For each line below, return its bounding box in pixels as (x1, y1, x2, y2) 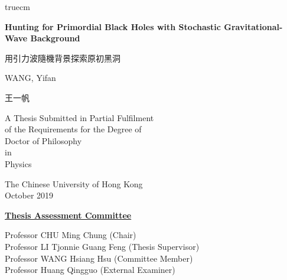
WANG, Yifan (5, 71, 56, 84)
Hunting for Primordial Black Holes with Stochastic (5, 20, 221, 32)
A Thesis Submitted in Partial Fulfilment (5, 111, 154, 123)
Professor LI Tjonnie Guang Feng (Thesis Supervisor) (5, 240, 200, 252)
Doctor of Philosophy (5, 134, 82, 146)
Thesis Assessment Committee (5, 209, 132, 221)
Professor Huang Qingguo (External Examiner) (5, 263, 175, 276)
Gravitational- (224, 20, 283, 32)
